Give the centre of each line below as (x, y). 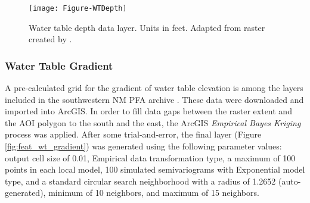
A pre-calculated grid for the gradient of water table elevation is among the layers (154, 88)
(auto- (290, 181)
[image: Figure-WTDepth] (78, 8)
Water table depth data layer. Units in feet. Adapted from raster (147, 27)
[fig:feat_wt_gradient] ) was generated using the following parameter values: (143, 146)
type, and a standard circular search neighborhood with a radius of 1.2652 (140, 181)
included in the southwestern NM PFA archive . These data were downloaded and (154, 99)
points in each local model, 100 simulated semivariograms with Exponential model (155, 169)
